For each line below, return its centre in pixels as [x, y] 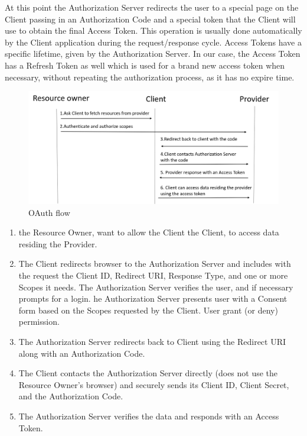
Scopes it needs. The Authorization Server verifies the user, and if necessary [156, 287]
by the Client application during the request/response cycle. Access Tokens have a [153, 42]
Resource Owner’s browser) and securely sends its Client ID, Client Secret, [154, 384]
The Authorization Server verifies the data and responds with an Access [149, 416]
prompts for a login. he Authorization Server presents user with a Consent [153, 298]
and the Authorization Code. [71, 396]
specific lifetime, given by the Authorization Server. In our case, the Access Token [153, 54]
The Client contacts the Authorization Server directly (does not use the [148, 373]
